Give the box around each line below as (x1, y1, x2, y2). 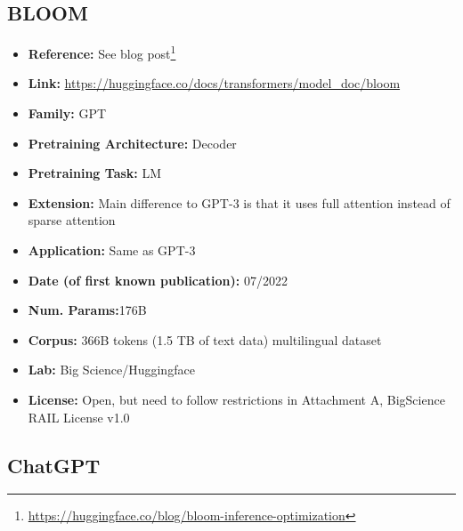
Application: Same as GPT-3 (28, 241, 196, 260)
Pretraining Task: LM (28, 164, 162, 182)
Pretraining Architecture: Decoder (28, 133, 237, 152)
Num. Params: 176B (28, 301, 147, 319)
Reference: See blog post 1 (28, 42, 176, 62)
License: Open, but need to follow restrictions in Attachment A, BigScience (28, 390, 445, 408)
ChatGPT (7, 451, 101, 479)
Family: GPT (28, 104, 107, 123)
